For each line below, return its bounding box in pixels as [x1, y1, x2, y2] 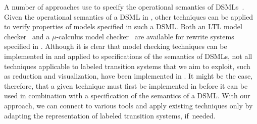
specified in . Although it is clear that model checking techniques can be [4, 41, 227, 51]
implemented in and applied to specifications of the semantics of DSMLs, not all [4, 50, 252, 61]
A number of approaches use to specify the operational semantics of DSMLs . [4, 2, 244, 12]
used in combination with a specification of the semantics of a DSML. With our [4, 90, 250, 101]
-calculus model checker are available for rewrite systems [56, 31, 234, 41]
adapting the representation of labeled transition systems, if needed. [4, 110, 216, 120]
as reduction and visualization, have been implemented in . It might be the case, [4, 71, 253, 81]
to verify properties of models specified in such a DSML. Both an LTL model [4, 21, 242, 32]
